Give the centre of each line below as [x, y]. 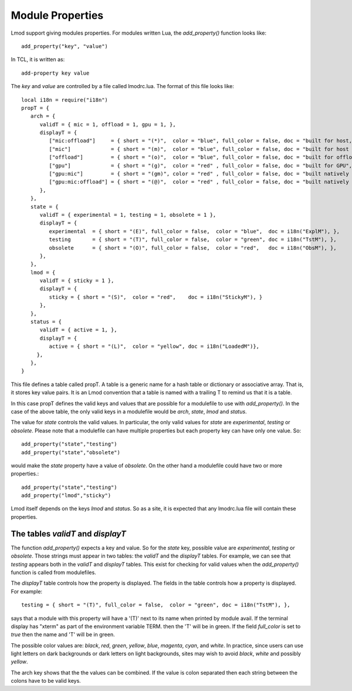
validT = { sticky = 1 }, [77, 281]
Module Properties [57, 15]
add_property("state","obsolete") [71, 452]
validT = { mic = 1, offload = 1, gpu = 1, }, [108, 124]
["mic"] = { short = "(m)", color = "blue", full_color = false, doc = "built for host [199, 149]
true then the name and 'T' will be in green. [63, 635]
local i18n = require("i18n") [65, 100]
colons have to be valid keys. [46, 681]
